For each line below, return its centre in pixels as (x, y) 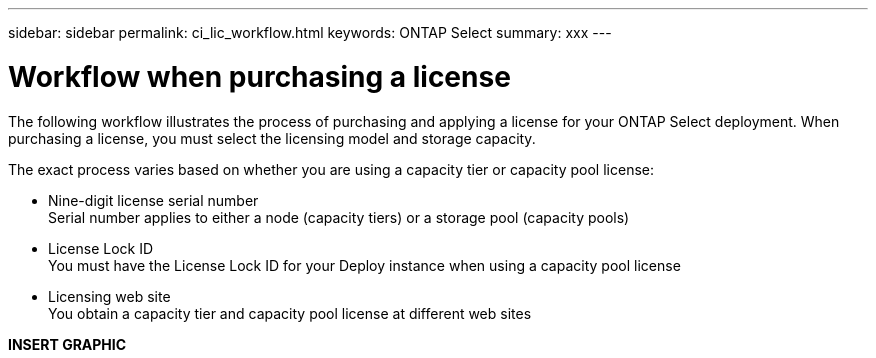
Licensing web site (109, 296)
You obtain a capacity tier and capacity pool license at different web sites (290, 313)
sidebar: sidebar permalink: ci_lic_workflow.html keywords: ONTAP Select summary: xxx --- (310, 32)
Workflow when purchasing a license (259, 76)
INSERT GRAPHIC (67, 344)
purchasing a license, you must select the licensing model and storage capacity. (272, 138)
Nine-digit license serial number (153, 200)
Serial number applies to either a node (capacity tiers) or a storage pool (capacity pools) (339, 217)
